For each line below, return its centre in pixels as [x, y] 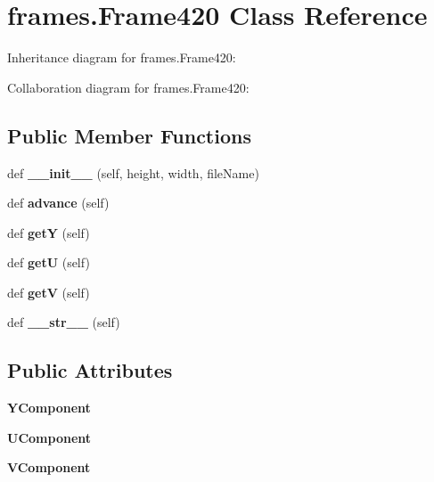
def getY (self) [49, 232]
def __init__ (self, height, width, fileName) [133, 172]
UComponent [49, 437]
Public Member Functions [129, 135]
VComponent [49, 467]
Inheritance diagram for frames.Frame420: [122, 57]
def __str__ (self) [64, 322]
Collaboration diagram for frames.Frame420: [128, 87]
